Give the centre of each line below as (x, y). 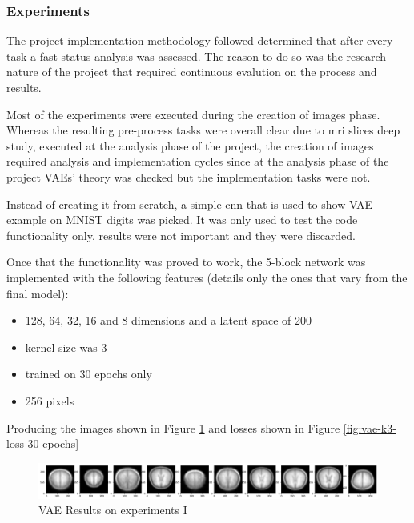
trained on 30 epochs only (88, 374)
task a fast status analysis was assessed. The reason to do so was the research (197, 56)
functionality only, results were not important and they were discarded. (181, 235)
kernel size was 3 (66, 347)
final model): (38, 293)
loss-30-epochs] (43, 443)
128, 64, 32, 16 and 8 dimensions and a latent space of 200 (169, 320)
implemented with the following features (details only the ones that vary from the (207, 277)
